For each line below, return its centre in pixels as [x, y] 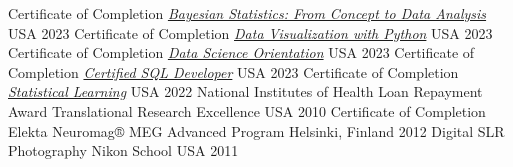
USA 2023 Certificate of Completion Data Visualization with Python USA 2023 [250, 32]
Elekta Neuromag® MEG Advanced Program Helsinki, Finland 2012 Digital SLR [256, 130]
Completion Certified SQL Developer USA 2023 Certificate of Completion [233, 71]
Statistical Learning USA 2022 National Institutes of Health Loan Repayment [245, 91]
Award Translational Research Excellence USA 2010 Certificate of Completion [247, 110]
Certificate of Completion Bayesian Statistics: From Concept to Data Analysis [247, 13]
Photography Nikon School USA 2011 [123, 150]
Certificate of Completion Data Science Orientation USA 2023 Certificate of [241, 52]
